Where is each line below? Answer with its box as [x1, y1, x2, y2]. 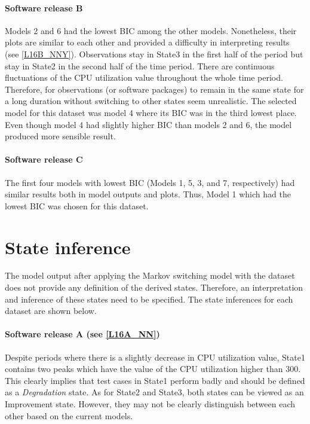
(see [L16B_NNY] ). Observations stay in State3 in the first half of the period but [5, 47, 303, 60]
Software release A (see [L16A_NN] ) [5, 328, 160, 340]
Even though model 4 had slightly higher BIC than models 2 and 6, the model [5, 118, 292, 130]
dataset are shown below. [5, 304, 97, 317]
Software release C [5, 153, 83, 166]
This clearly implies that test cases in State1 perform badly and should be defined [5, 374, 305, 386]
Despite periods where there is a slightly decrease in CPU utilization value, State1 [5, 350, 305, 363]
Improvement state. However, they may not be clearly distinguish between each [5, 397, 296, 410]
